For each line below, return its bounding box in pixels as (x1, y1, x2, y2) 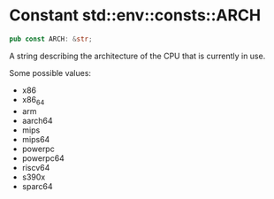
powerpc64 (21, 152, 65, 164)
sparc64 (21, 180, 53, 191)
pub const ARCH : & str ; (9, 34, 93, 43)
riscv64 (21, 162, 50, 172)
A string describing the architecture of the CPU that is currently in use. (9, 50, 266, 61)
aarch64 (21, 115, 53, 126)
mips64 (21, 134, 50, 144)
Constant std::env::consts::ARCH (9, 5, 262, 26)
